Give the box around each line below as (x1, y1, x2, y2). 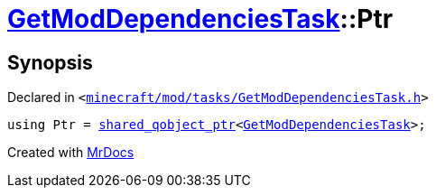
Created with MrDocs (7, 144, 135, 161)
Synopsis (7, 51, 93, 74)
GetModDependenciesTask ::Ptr (7, 4, 394, 34)
